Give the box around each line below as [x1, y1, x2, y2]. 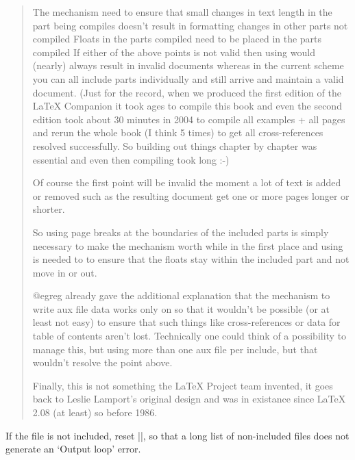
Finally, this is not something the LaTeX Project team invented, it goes [32, 378, 333, 392]
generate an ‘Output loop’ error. [5, 442, 141, 456]
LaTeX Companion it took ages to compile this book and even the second [32, 99, 342, 113]
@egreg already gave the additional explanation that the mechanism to [32, 288, 330, 303]
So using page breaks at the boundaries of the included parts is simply [32, 225, 329, 239]
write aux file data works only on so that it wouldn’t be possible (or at [32, 301, 330, 316]
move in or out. [32, 265, 97, 279]
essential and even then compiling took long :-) [32, 152, 230, 166]
